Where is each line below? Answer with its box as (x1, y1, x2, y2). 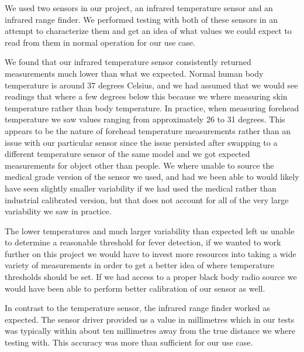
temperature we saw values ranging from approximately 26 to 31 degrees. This (5, 113, 285, 125)
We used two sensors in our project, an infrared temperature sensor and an (5, 2, 273, 13)
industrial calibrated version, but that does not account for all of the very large (5, 193, 289, 206)
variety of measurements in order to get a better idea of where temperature (5, 259, 274, 271)
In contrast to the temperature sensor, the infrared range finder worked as (5, 302, 270, 314)
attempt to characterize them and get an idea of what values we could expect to (5, 25, 292, 37)
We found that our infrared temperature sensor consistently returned (5, 56, 251, 68)
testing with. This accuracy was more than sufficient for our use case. (5, 336, 253, 348)
